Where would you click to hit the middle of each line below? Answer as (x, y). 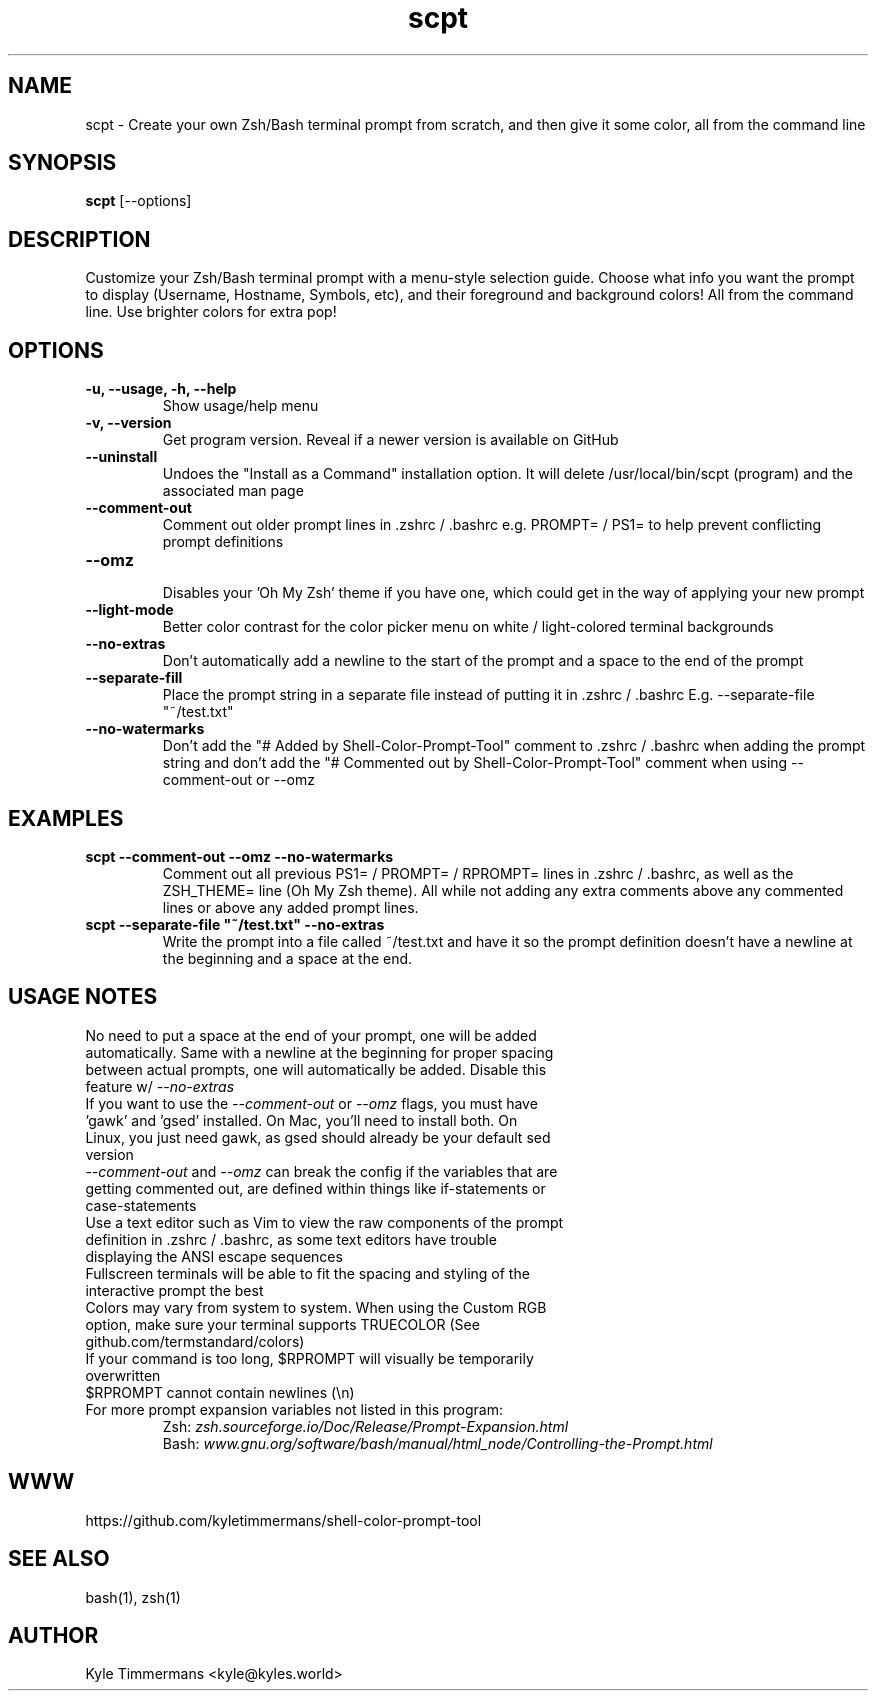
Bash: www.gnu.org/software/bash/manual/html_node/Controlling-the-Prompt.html (437, 1443)
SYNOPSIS (62, 163)
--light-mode (129, 610)
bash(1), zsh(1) (133, 1597)
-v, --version (128, 423)
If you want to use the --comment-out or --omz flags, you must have (311, 1103)
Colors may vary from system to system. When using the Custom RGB (316, 1307)
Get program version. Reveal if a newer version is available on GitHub (390, 440)
